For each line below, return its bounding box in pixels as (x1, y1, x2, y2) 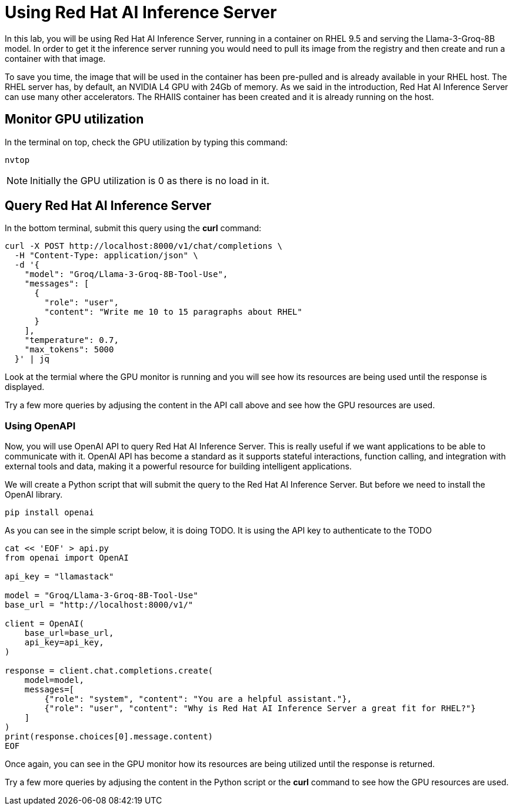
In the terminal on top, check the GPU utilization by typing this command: (5, 136, 288, 147)
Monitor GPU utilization (5, 112, 144, 127)
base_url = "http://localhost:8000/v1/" (5, 600, 194, 610)
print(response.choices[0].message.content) (5, 732, 214, 742)
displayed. (5, 382, 45, 392)
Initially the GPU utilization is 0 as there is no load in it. (30, 174, 269, 186)
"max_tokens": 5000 (24, 345, 114, 355)
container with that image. (5, 53, 106, 64)
